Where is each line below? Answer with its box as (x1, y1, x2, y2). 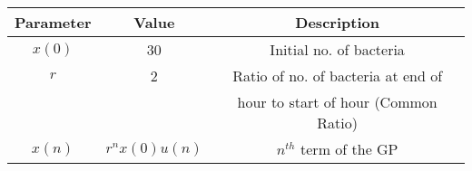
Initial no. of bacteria (270, 39, 405, 60)
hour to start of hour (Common (237, 91, 438, 112)
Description (295, 12, 379, 33)
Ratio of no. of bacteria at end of (232, 65, 443, 86)
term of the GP (300, 138, 398, 159)
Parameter (15, 12, 92, 33)
